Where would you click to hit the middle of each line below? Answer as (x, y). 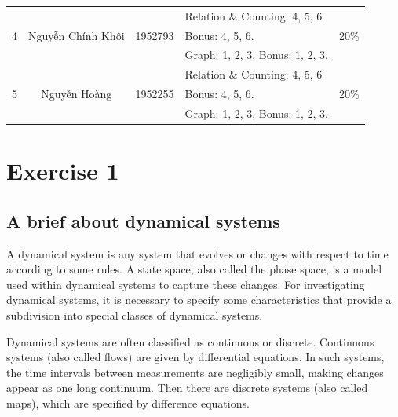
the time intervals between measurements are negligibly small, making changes (195, 372)
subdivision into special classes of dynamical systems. (135, 315)
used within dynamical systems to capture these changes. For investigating (186, 284)
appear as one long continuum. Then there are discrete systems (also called (187, 388)
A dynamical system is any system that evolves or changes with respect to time (197, 253)
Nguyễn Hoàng (77, 94)
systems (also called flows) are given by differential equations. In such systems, (195, 357)
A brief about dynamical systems (143, 220)
